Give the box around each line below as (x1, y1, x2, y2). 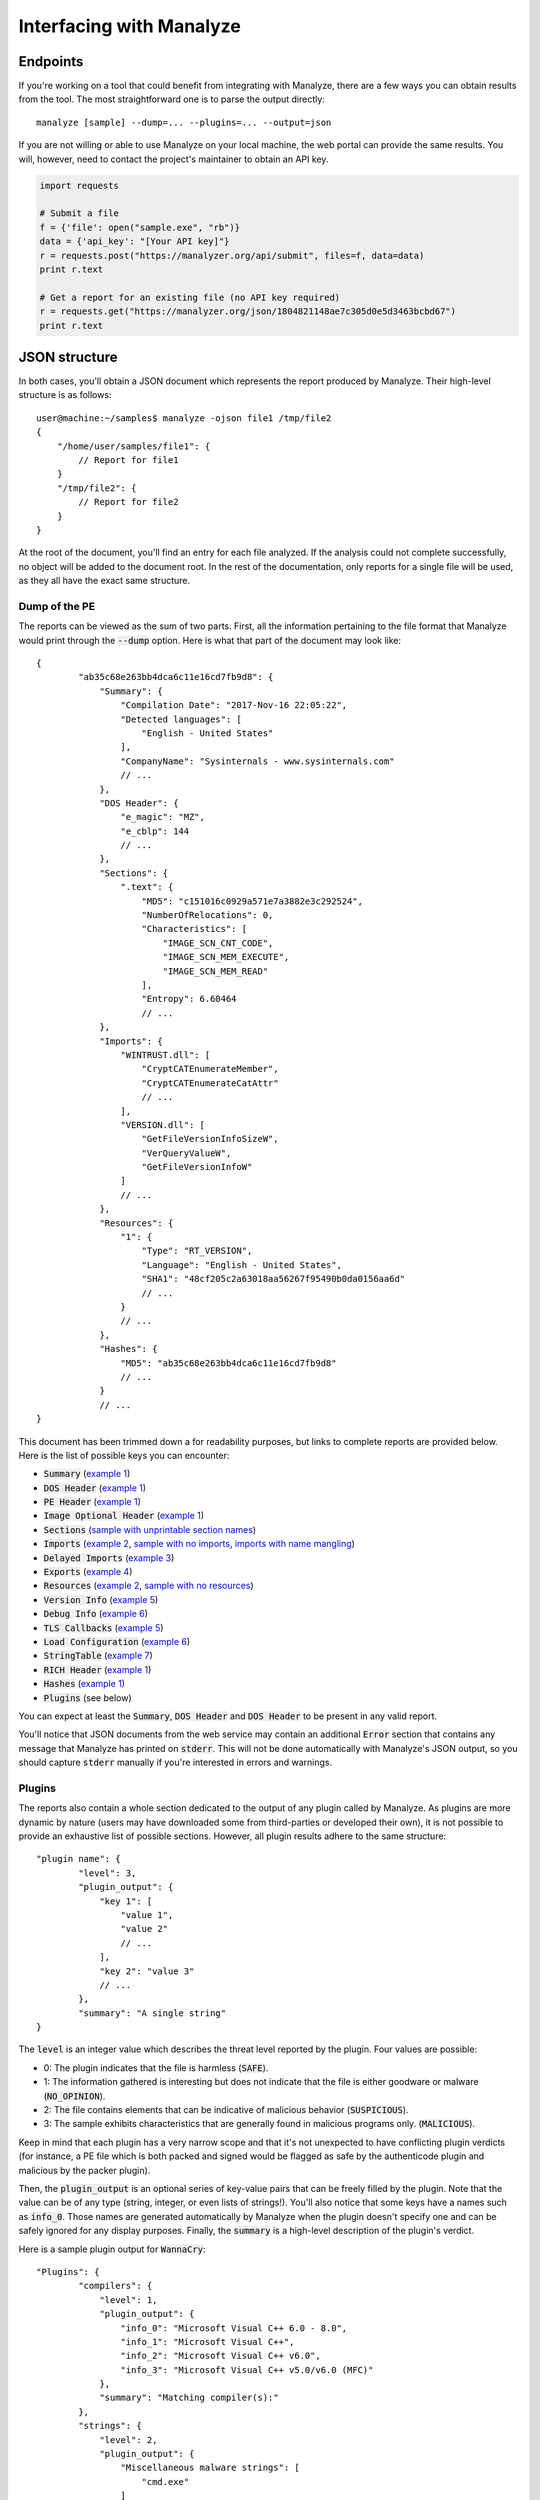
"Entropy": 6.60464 (141, 993, 237, 1005)
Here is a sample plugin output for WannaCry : (18, 2243, 206, 2255)
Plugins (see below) (43, 1691, 132, 1704)
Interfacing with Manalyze (18, 15, 242, 37)
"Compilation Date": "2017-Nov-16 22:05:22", (120, 700, 348, 711)
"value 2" (120, 1923, 169, 1935)
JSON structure (18, 348, 118, 365)
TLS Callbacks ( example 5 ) (43, 1621, 164, 1634)
